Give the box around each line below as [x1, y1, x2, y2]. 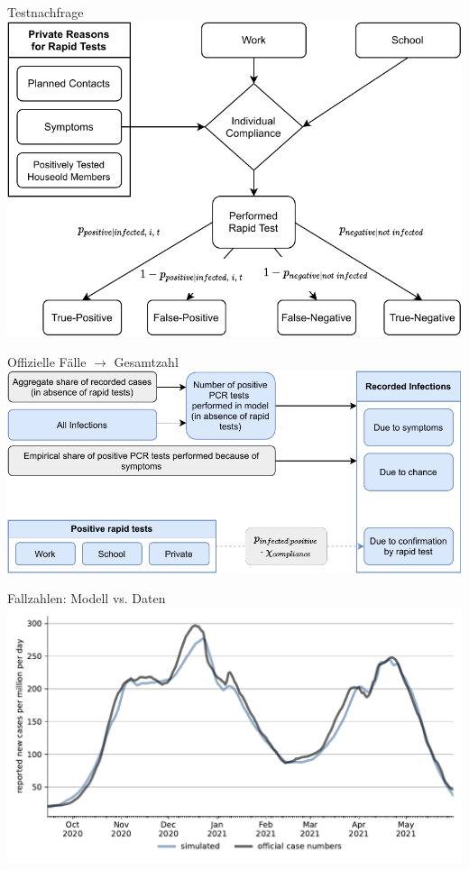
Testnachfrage [7, 3, 84, 21]
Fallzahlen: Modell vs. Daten [7, 589, 166, 608]
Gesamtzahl [114, 352, 179, 371]
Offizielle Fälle [7, 352, 87, 371]
